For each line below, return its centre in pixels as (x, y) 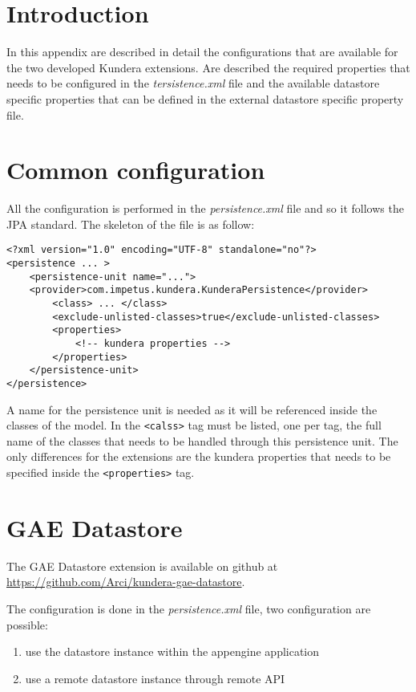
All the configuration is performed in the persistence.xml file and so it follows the (205, 208)
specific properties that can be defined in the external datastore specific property (205, 98)
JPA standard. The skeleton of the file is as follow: (131, 224)
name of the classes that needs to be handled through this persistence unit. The (202, 440)
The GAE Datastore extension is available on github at (142, 566)
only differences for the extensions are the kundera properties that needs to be (199, 456)
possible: (27, 624)
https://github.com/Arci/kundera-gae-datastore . (126, 582)
